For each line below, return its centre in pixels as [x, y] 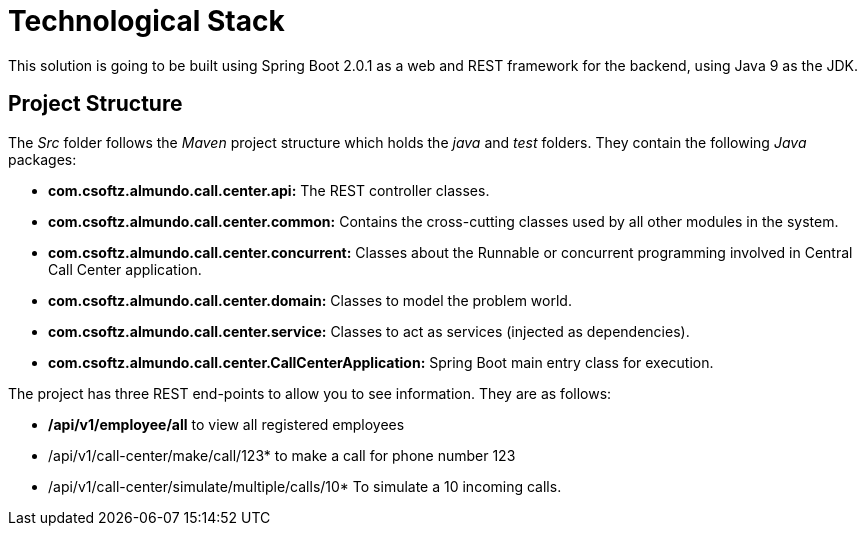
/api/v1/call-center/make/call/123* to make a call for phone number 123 [282, 455]
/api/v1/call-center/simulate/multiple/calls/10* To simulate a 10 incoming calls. [305, 486]
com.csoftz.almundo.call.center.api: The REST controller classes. [269, 190]
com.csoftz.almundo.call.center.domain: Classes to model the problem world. [310, 300]
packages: [42, 159]
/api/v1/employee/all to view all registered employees [226, 424]
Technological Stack [146, 21]
